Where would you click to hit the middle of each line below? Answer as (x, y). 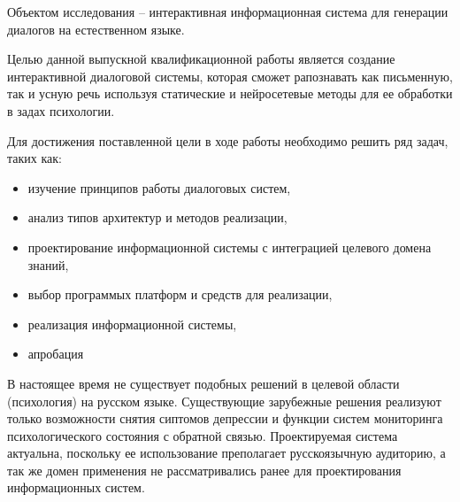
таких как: (34, 158)
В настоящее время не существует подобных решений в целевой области (203, 383)
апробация (56, 354)
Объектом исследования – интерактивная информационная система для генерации (228, 12)
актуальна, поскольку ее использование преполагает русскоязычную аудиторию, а (226, 453)
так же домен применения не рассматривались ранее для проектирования (204, 470)
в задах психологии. (61, 110)
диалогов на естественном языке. (96, 29)
